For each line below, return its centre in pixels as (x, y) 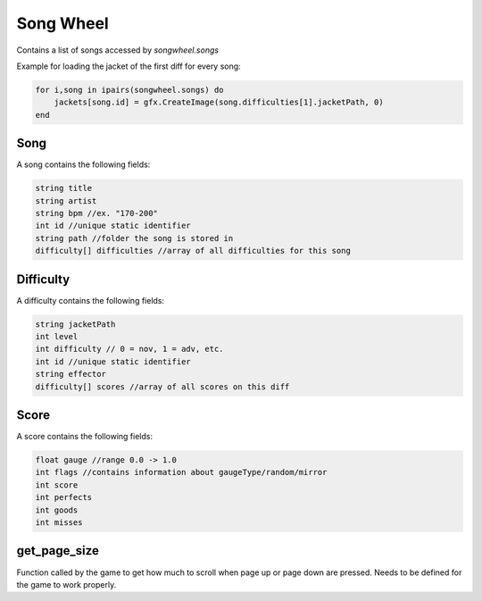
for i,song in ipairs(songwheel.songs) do (129, 90)
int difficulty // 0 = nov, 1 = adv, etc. (129, 349)
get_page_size (58, 551)
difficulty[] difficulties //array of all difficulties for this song (193, 251)
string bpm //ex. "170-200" (96, 213)
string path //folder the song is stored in (134, 238)
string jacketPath (75, 324)
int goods (57, 510)
